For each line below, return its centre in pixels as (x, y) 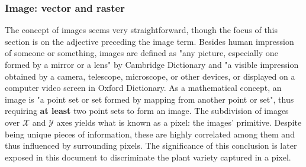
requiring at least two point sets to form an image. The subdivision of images (147, 111)
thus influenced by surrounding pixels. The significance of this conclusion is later (151, 145)
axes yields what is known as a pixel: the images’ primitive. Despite (179, 122)
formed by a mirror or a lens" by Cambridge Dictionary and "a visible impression (152, 64)
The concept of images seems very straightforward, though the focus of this (141, 30)
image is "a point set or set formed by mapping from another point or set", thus (149, 99)
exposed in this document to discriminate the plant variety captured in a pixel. (148, 157)
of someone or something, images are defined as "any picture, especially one (141, 53)
